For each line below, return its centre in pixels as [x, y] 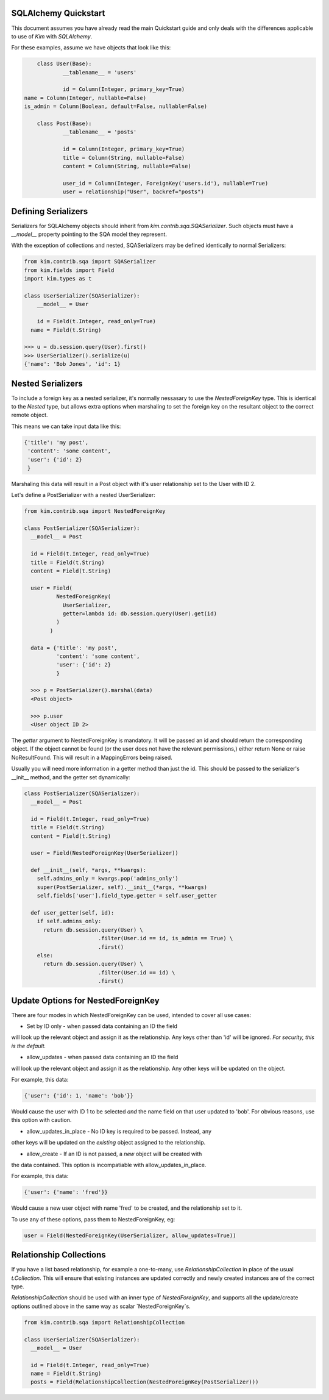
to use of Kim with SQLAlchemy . [52, 36]
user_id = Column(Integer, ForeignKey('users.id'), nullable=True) [165, 183]
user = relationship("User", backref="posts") [133, 192]
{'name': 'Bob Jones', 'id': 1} [73, 364]
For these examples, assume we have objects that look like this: [91, 48]
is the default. [29, 1046]
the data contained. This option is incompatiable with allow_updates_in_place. [109, 1165]
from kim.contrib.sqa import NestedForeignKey [95, 511]
